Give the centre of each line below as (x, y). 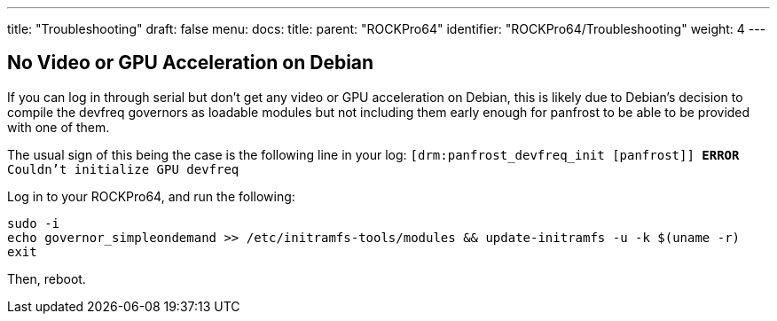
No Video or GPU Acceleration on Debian (191, 63)
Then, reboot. (47, 278)
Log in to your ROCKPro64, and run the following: (151, 196)
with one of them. (59, 127)
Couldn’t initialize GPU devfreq (123, 169)
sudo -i (34, 223)
